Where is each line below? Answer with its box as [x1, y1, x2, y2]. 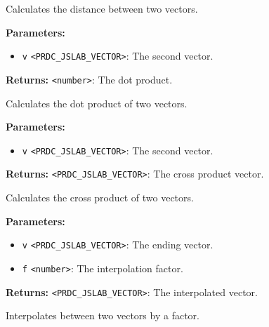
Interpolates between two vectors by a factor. [6, 308, 199, 323]
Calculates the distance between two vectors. [6, 1, 198, 15]
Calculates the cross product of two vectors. [6, 190, 194, 204]
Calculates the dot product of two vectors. [6, 95, 188, 110]
